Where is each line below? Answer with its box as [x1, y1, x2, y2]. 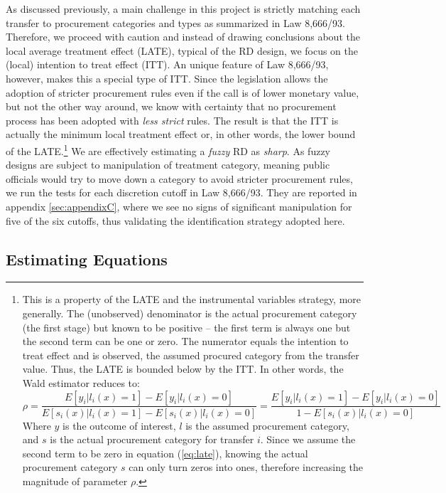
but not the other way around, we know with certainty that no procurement [6, 99, 337, 114]
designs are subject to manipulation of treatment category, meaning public [6, 157, 330, 172]
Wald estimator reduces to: [22, 375, 140, 390]
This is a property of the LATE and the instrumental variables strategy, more [22, 292, 361, 307]
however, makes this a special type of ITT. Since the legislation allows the [6, 70, 328, 85]
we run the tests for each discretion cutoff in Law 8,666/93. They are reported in [6, 185, 357, 200]
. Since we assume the [260, 432, 356, 447]
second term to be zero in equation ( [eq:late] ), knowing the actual [22, 445, 308, 460]
